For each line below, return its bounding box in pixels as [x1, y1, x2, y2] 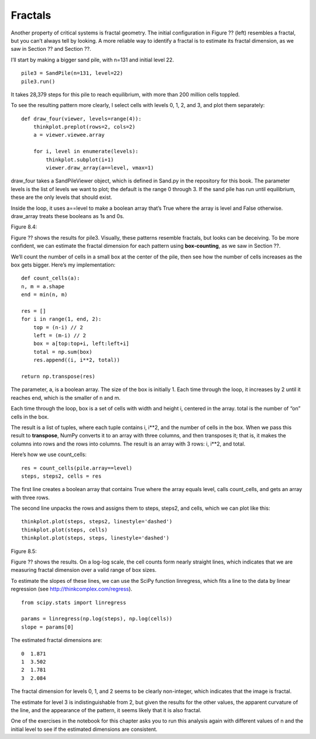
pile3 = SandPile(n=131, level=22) [21, 70, 123, 77]
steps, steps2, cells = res [21, 472, 102, 479]
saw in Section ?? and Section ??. [11, 46, 91, 53]
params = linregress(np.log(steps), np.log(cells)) [21, 616, 173, 622]
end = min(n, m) [21, 291, 68, 298]
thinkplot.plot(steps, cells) [21, 526, 108, 533]
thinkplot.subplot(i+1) [46, 156, 114, 163]
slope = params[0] [21, 623, 74, 630]
